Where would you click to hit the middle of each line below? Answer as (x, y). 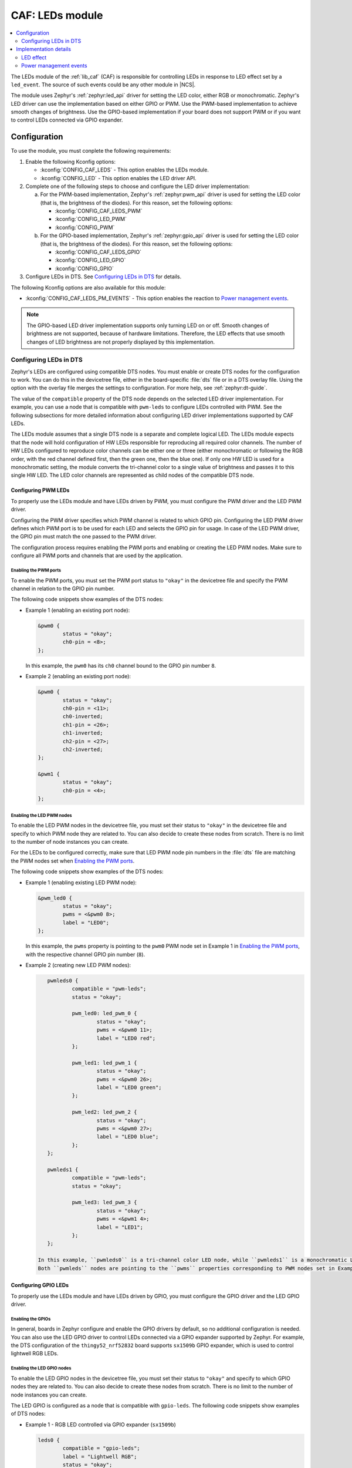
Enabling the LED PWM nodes (42, 815)
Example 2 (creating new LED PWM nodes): (78, 965)
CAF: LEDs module (57, 15)
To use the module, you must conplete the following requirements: (91, 151)
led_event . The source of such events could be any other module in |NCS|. (103, 85)
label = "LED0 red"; (126, 1038)
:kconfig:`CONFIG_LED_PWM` (91, 219)
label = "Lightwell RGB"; (100, 1457)
